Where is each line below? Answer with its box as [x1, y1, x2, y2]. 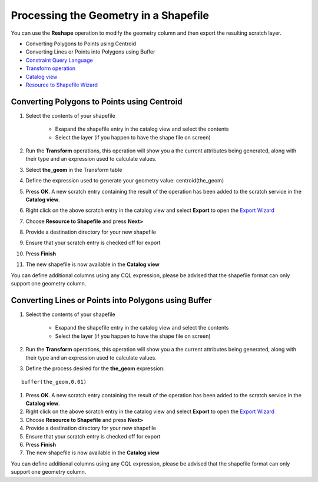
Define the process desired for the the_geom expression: [25, 365, 165, 372]
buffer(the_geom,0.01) [21, 378, 87, 385]
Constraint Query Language [25, 56, 94, 64]
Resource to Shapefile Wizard [25, 81, 98, 88]
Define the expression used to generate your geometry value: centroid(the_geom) [25, 177, 224, 184]
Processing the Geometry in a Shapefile [11, 9, 209, 22]
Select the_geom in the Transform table [25, 166, 122, 173]
